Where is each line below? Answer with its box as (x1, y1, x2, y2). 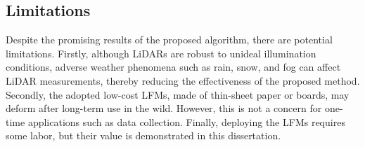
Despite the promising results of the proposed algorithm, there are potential (6, 32, 333, 47)
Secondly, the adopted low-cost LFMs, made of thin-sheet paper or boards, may (6, 87, 350, 101)
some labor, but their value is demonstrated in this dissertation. (6, 128, 281, 143)
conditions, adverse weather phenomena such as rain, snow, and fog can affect (6, 59, 341, 74)
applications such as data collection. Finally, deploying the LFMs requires (27, 114, 345, 129)
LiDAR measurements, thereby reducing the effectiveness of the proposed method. (6, 73, 360, 87)
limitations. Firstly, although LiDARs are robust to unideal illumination (6, 45, 316, 60)
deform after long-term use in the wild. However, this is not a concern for (6, 101, 322, 115)
